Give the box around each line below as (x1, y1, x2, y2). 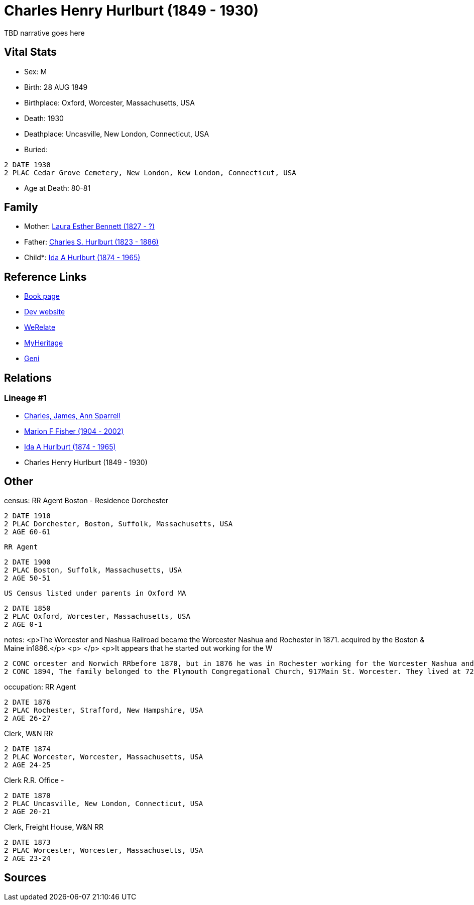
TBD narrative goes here (4, 28, 85, 37)
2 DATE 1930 (4, 160, 51, 169)
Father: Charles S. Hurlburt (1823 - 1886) (24, 238, 159, 247)
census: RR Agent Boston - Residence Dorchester (4, 496, 169, 505)
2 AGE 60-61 (4, 528, 51, 536)
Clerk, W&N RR (4, 729, 53, 738)
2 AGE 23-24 (4, 854, 51, 863)
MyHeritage (24, 338, 63, 348)
